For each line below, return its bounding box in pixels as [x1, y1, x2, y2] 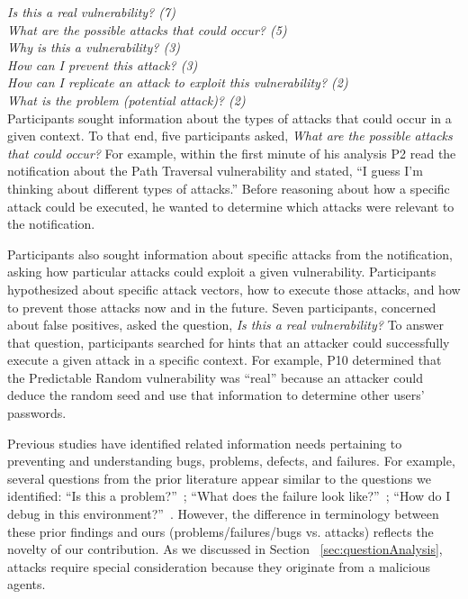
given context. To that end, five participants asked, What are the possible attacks [7, 126, 453, 145]
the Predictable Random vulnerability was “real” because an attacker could [7, 368, 423, 386]
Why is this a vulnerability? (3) [7, 38, 181, 57]
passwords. [7, 404, 67, 422]
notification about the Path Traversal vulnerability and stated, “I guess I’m [7, 161, 423, 180]
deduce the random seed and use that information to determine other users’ [7, 386, 425, 404]
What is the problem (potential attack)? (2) [7, 90, 246, 109]
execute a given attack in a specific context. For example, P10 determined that [7, 350, 442, 369]
